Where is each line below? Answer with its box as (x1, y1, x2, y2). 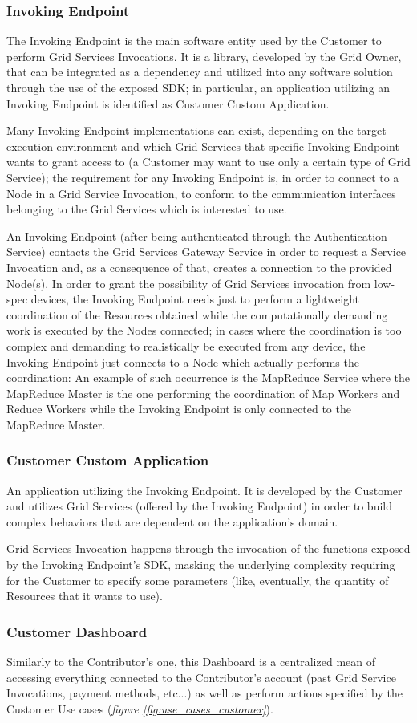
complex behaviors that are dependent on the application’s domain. (6, 513, 338, 530)
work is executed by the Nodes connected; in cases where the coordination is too (6, 322, 402, 339)
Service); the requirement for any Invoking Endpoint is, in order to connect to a (6, 169, 399, 185)
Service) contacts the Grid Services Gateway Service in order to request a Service (6, 243, 407, 260)
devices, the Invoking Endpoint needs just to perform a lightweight (30, 290, 360, 307)
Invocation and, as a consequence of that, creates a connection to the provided (6, 258, 392, 275)
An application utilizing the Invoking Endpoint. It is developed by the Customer (6, 481, 403, 498)
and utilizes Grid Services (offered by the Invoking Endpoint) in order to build (6, 498, 392, 514)
